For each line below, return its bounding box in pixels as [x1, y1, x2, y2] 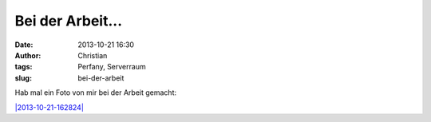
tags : [14, 62, 33, 72]
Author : [14, 50, 42, 60]
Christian [77, 50, 108, 60]
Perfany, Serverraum [77, 62, 147, 72]
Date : [14, 40, 34, 49]
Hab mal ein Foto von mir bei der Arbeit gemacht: [14, 88, 177, 97]
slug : [14, 73, 32, 83]
